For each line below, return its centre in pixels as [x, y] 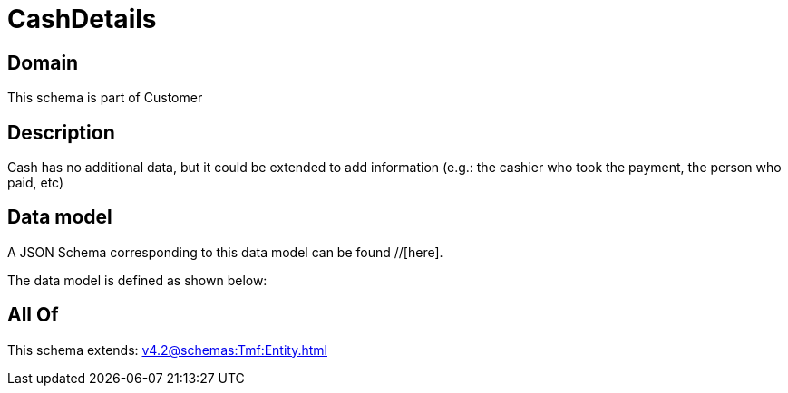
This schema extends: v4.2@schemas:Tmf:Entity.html [167, 350]
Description [61, 132]
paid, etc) [36, 183]
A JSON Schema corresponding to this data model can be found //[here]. [225, 252]
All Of [33, 315]
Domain [43, 62]
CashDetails [82, 19]
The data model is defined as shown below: [137, 280]
